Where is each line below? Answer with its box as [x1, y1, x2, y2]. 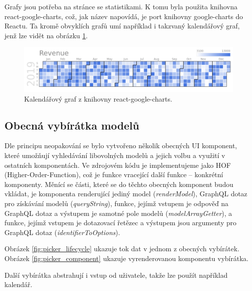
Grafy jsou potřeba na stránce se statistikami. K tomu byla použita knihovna [4, 1, 238, 11]
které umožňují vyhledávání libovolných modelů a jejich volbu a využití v [4, 150, 225, 160]
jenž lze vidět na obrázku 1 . [4, 30, 88, 40]
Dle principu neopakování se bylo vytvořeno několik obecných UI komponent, [4, 140, 237, 151]
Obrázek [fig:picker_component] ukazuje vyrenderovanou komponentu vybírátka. [4, 253, 249, 263]
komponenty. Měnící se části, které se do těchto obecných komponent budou [4, 179, 233, 189]
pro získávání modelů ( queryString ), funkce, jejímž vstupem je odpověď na [4, 198, 228, 208]
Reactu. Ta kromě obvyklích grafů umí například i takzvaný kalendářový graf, [4, 21, 240, 31]
